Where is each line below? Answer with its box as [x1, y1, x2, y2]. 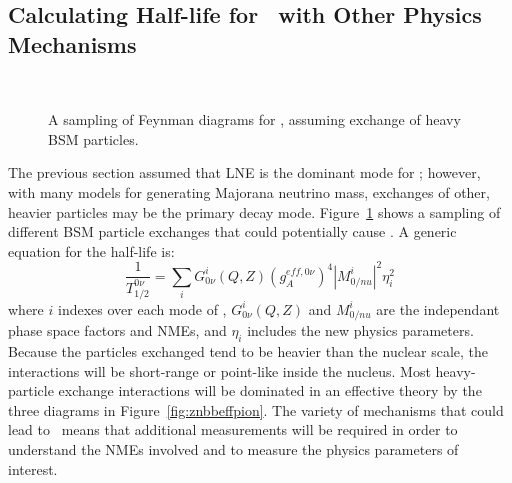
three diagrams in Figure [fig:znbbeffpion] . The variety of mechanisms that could [8, 399, 504, 420]
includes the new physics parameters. [247, 320, 474, 341]
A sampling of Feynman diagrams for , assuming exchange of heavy [48, 109, 461, 130]
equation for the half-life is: [8, 240, 175, 261]
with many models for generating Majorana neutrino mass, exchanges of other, [8, 181, 490, 202]
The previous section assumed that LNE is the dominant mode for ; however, [8, 162, 481, 183]
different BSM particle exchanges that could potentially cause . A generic [8, 221, 457, 242]
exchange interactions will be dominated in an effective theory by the [58, 380, 482, 401]
